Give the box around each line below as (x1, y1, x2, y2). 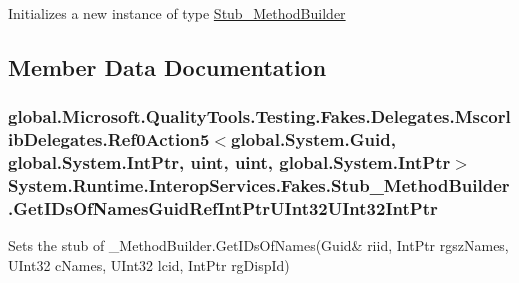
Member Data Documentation (8, 51, 327, 82)
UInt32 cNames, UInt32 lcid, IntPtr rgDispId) (8, 254, 290, 275)
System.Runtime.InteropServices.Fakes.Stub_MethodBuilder (8, 173, 510, 198)
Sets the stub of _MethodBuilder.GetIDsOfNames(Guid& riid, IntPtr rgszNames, (8, 235, 509, 256)
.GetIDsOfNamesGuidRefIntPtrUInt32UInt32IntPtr (8, 195, 438, 220)
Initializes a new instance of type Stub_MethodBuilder (8, 3, 346, 23)
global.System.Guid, (231, 127, 396, 152)
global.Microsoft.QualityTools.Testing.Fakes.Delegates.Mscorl (8, 104, 511, 129)
